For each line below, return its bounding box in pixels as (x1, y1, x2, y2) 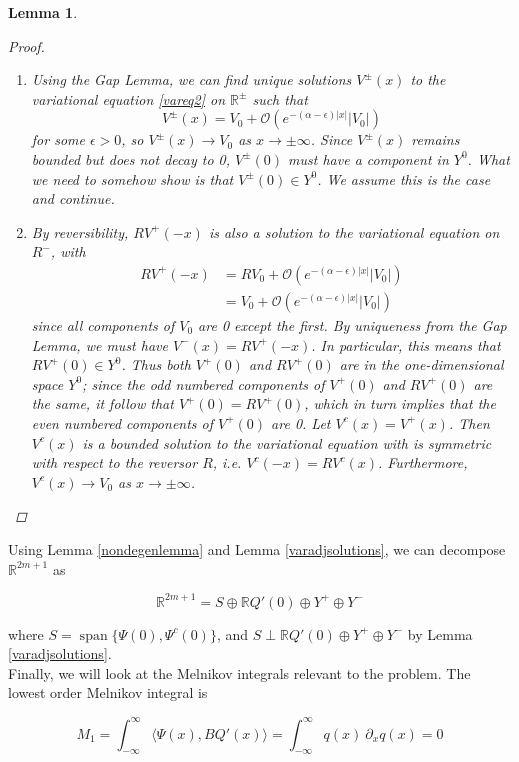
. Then (448, 412, 490, 433)
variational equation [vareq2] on (31, 88, 226, 109)
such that (252, 88, 308, 109)
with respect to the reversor (31, 452, 198, 473)
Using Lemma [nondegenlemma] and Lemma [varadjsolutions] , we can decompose (8, 538, 506, 559)
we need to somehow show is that (31, 168, 234, 189)
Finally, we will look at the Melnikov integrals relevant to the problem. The (8, 662, 471, 683)
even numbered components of (31, 412, 214, 433)
